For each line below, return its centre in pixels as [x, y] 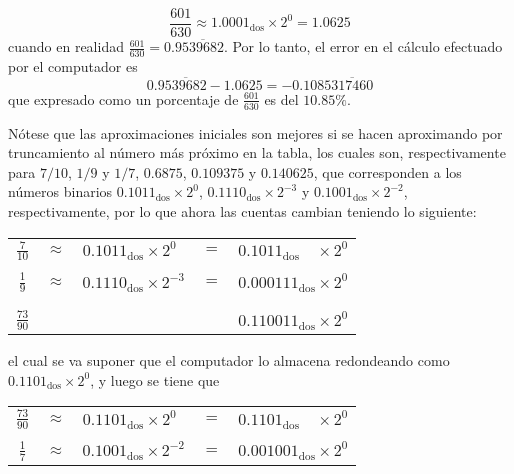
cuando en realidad [66, 46]
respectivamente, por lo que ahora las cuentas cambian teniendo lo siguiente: [242, 210]
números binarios [60, 191]
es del [281, 98]
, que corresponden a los [387, 171]
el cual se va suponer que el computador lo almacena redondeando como [229, 359]
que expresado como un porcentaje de [123, 98]
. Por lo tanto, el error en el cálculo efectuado [363, 46]
